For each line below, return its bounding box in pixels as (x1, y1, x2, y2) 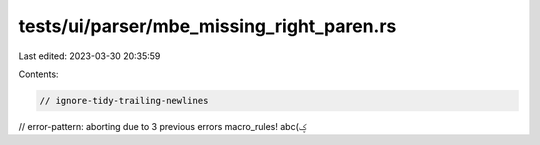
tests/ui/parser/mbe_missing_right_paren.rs (18, 15, 397, 37)
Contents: (18, 68, 59, 80)
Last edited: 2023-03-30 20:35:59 (18, 50, 161, 62)
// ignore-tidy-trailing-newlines (39, 95, 209, 106)
